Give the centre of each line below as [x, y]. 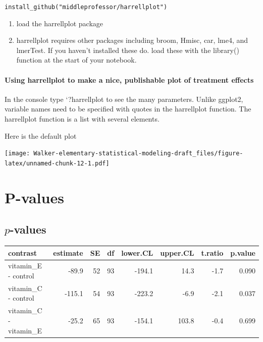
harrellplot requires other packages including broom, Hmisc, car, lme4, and [132, 40]
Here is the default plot [41, 135]
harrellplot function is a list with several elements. [82, 119]
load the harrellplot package [60, 23]
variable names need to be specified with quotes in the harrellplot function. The [128, 109]
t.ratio [212, 252]
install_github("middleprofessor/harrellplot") [86, 7]
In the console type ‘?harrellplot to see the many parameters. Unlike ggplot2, [124, 99]
